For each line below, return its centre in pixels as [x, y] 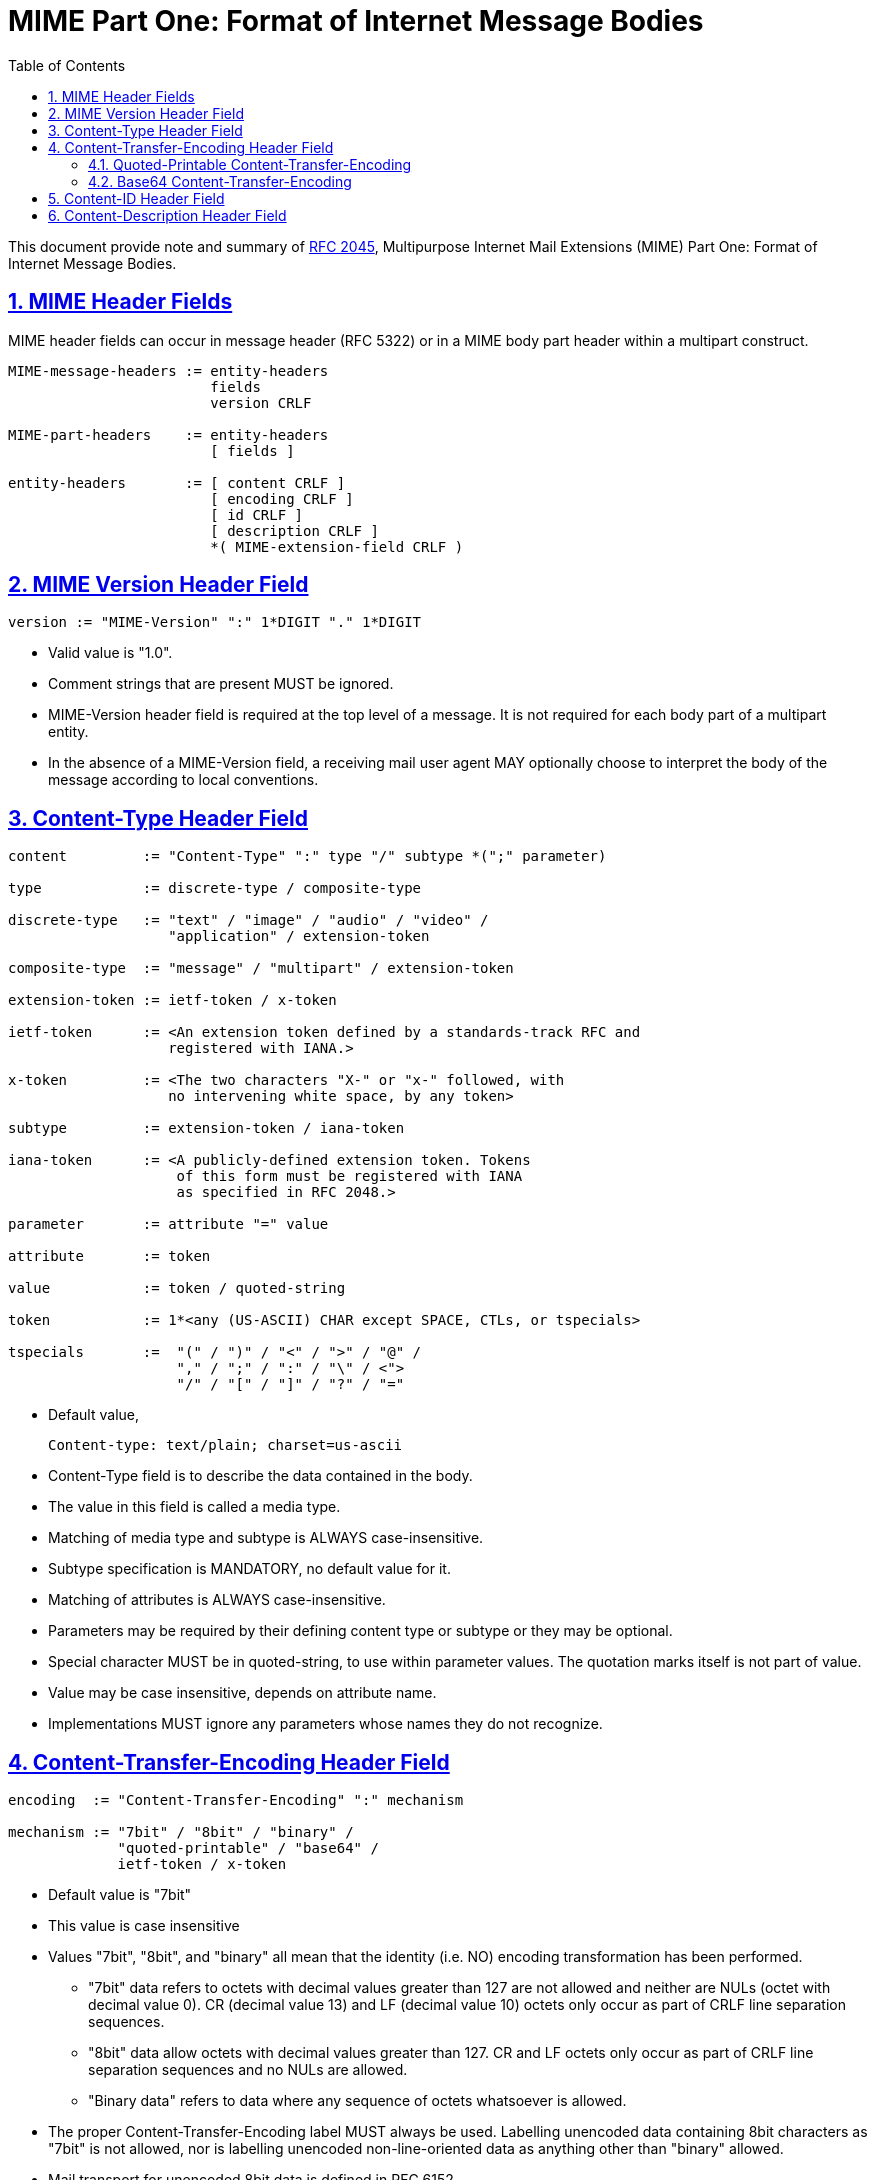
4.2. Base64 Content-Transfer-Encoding [220, 181]
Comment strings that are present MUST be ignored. [221, 684]
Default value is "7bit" [120, 1895]
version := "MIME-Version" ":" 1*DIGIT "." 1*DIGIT [215, 622]
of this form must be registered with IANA [349, 1176]
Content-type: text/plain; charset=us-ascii [225, 1445]
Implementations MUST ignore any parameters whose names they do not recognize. [325, 1724]
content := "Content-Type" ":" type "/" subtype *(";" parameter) [307, 856]
